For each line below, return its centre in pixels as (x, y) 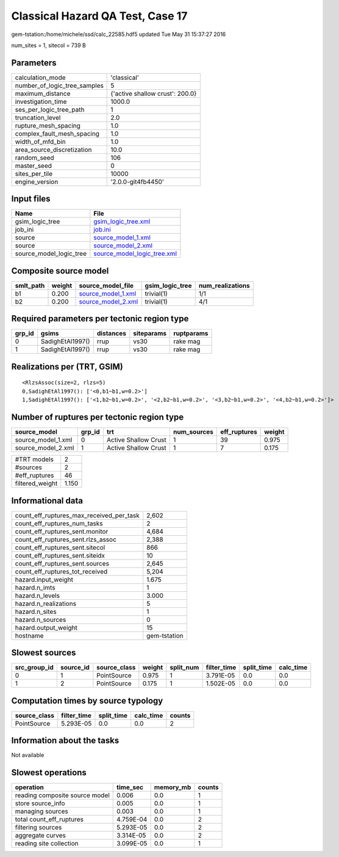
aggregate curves (41, 836)
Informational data (47, 501)
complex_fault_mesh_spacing (57, 133)
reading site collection (47, 844)
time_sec (130, 787)
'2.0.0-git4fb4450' (137, 181)
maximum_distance (43, 93)
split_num (184, 668)
